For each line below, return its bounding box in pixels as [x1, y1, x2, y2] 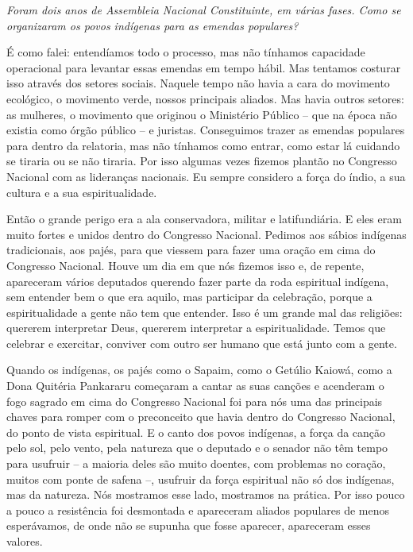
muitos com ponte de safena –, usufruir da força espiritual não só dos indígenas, [6, 470, 395, 487]
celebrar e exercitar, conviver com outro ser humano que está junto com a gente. [6, 334, 397, 351]
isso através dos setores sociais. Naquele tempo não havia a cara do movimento [6, 75, 390, 91]
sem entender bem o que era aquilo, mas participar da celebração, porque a [6, 288, 372, 305]
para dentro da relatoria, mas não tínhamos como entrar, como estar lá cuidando [6, 137, 400, 153]
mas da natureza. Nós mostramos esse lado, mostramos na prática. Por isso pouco [6, 486, 405, 503]
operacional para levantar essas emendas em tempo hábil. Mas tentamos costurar [6, 59, 401, 75]
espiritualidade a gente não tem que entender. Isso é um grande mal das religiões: [6, 303, 403, 320]
